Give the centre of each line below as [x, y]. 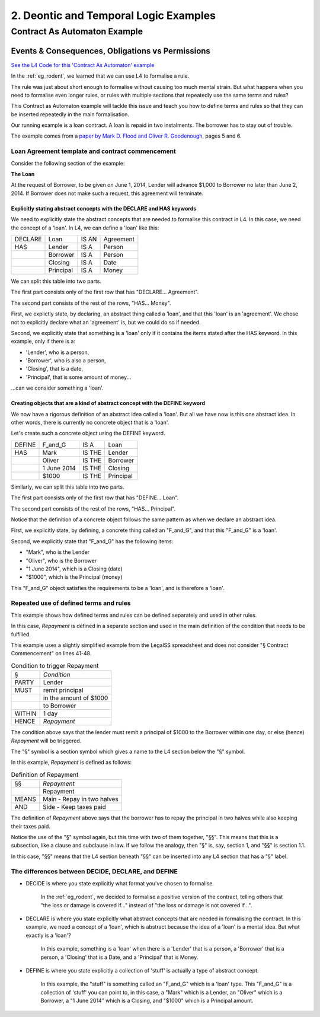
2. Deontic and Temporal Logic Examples [113, 15]
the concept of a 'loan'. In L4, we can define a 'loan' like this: [85, 228]
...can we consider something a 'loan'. [57, 388]
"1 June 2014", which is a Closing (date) [74, 569]
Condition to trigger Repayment [55, 665]
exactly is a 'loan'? [48, 935]
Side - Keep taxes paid [74, 807]
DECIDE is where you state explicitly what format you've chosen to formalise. [120, 883]
